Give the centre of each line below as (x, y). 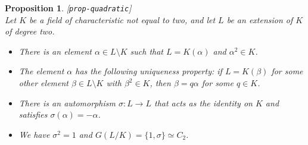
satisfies (33, 114)
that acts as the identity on (203, 103)
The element (41, 71)
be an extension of (260, 19)
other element (43, 83)
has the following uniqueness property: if (149, 71)
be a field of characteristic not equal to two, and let (122, 19)
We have (34, 134)
